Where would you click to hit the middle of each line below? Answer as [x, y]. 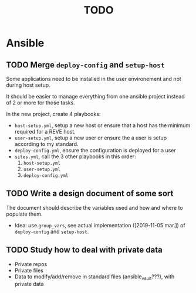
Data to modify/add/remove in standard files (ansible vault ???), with [94, 277]
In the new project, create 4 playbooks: [53, 114]
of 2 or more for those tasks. [40, 103]
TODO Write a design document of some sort [90, 194]
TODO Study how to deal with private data [84, 250]
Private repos [31, 264]
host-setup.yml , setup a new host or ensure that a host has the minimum [102, 125]
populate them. [24, 214]
